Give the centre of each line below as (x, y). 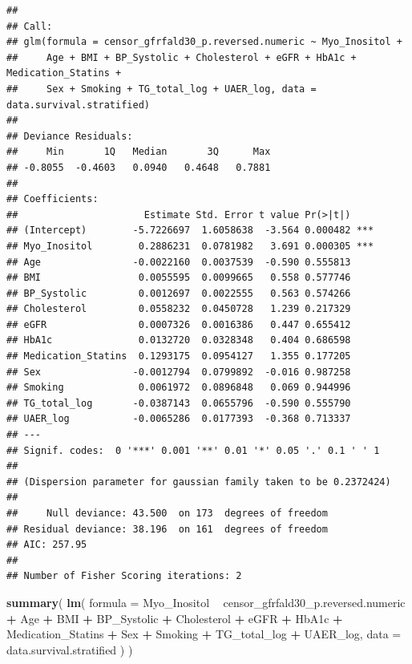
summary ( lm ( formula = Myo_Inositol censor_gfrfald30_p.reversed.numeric (206, 602)
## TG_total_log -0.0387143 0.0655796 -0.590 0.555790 (179, 403)
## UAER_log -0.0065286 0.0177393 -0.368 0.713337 (179, 419)
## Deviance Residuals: (70, 136)
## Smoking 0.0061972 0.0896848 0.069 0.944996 (179, 388)
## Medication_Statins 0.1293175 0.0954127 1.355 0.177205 (179, 356)
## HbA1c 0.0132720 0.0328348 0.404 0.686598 (179, 340)
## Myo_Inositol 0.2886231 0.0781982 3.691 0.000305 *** (190, 246)
